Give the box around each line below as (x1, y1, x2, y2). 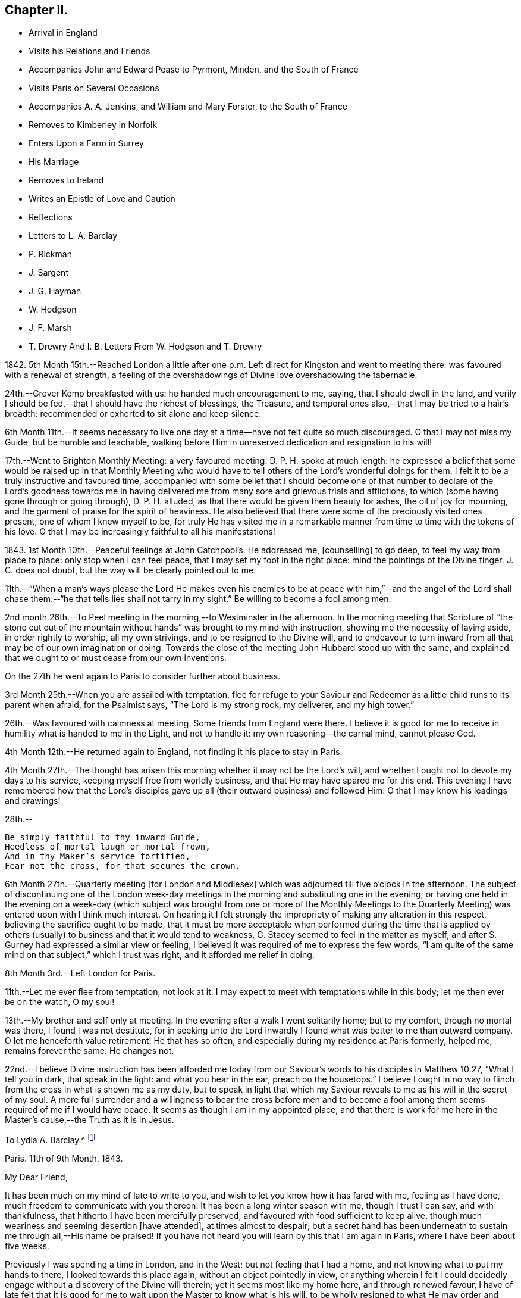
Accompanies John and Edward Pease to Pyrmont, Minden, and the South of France (29, 64, 359, 75)
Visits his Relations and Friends (29, 46, 150, 57)
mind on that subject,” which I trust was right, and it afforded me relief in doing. (5, 950, 315, 960)
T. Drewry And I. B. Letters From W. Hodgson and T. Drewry (29, 341, 262, 352)
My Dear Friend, (5, 1172, 68, 1182)
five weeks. (5, 1241, 49, 1252)
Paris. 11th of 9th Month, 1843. (5, 1153, 123, 1164)
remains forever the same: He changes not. (5, 1046, 174, 1056)
